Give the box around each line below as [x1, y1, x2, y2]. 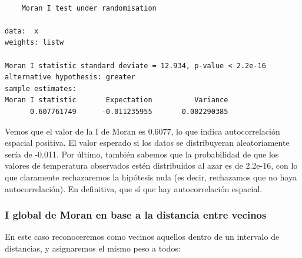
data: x [5, 26, 39, 35]
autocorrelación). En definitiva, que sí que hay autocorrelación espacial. [5, 182, 263, 195]
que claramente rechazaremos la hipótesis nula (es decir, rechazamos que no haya [5, 170, 297, 183]
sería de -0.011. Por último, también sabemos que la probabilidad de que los [5, 148, 279, 160]
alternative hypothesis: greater [5, 73, 135, 82]
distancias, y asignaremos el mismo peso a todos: [5, 242, 181, 254]
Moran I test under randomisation [21, 4, 157, 12]
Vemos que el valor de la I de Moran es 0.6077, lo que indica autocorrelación [5, 125, 280, 137]
